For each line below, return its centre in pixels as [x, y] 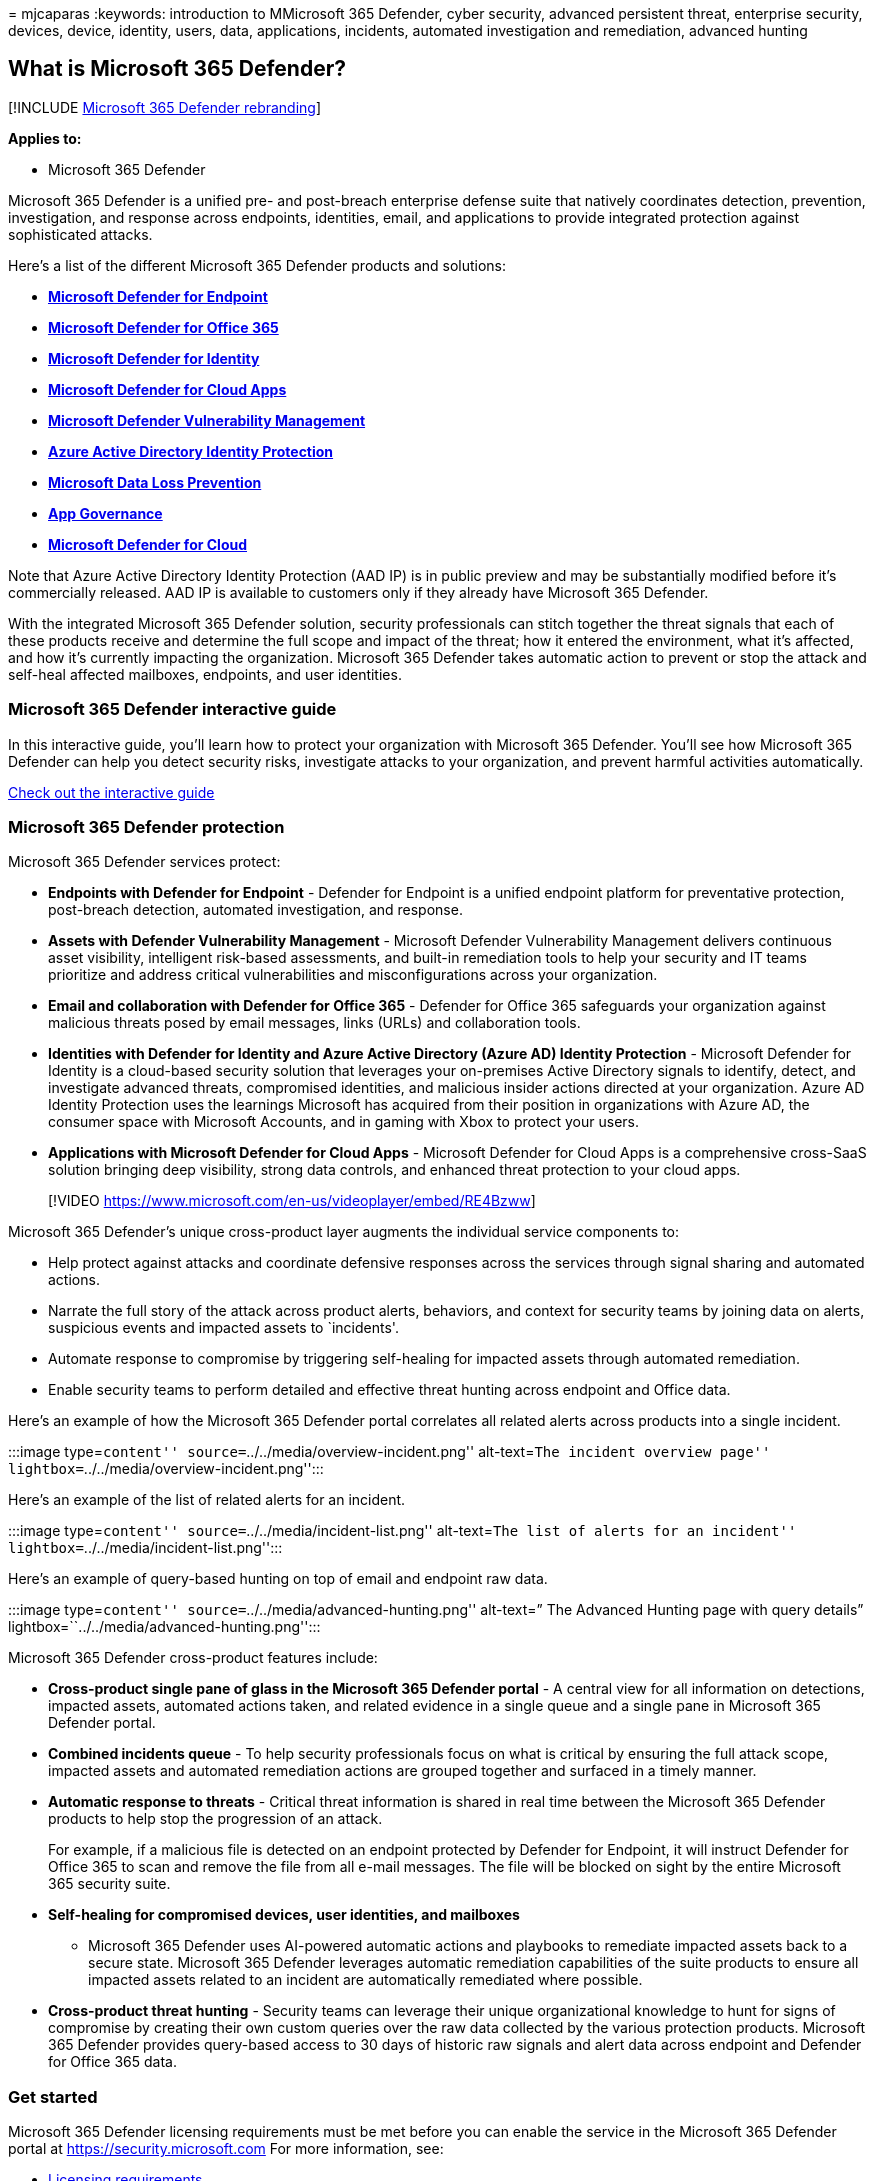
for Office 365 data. [112, 2062]
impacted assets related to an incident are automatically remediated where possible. [365, 1980]
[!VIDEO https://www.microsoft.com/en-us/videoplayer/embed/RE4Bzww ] [292, 1201]
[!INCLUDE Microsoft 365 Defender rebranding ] [165, 107]
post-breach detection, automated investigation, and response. [255, 910]
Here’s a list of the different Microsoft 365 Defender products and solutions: [257, 265]
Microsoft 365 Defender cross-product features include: [193, 1658]
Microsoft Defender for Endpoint [158, 296]
